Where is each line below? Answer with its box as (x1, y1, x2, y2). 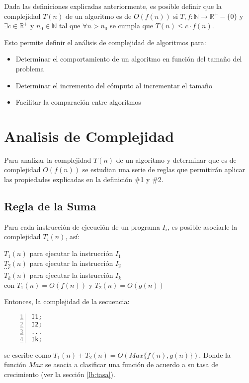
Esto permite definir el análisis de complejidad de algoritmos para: (4, 37, 206, 47)
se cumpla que (110, 20, 153, 31)
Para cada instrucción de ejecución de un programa (4, 221, 160, 232)
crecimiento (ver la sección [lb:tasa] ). (4, 369, 115, 379)
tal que (59, 20, 81, 31)
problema (15, 63, 44, 73)
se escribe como (4, 349, 51, 360)
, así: (65, 231, 80, 242)
